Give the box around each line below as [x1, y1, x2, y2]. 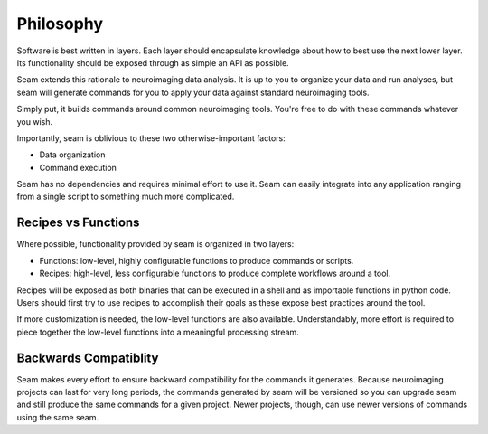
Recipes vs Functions [16, 215, 140, 231]
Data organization [39, 149, 106, 160]
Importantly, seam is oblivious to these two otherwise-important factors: [16, 132, 286, 144]
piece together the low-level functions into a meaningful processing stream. [16, 326, 300, 337]
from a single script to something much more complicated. [16, 191, 235, 203]
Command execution [39, 162, 117, 173]
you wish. [16, 116, 53, 127]
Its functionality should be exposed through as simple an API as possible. [16, 57, 289, 68]
